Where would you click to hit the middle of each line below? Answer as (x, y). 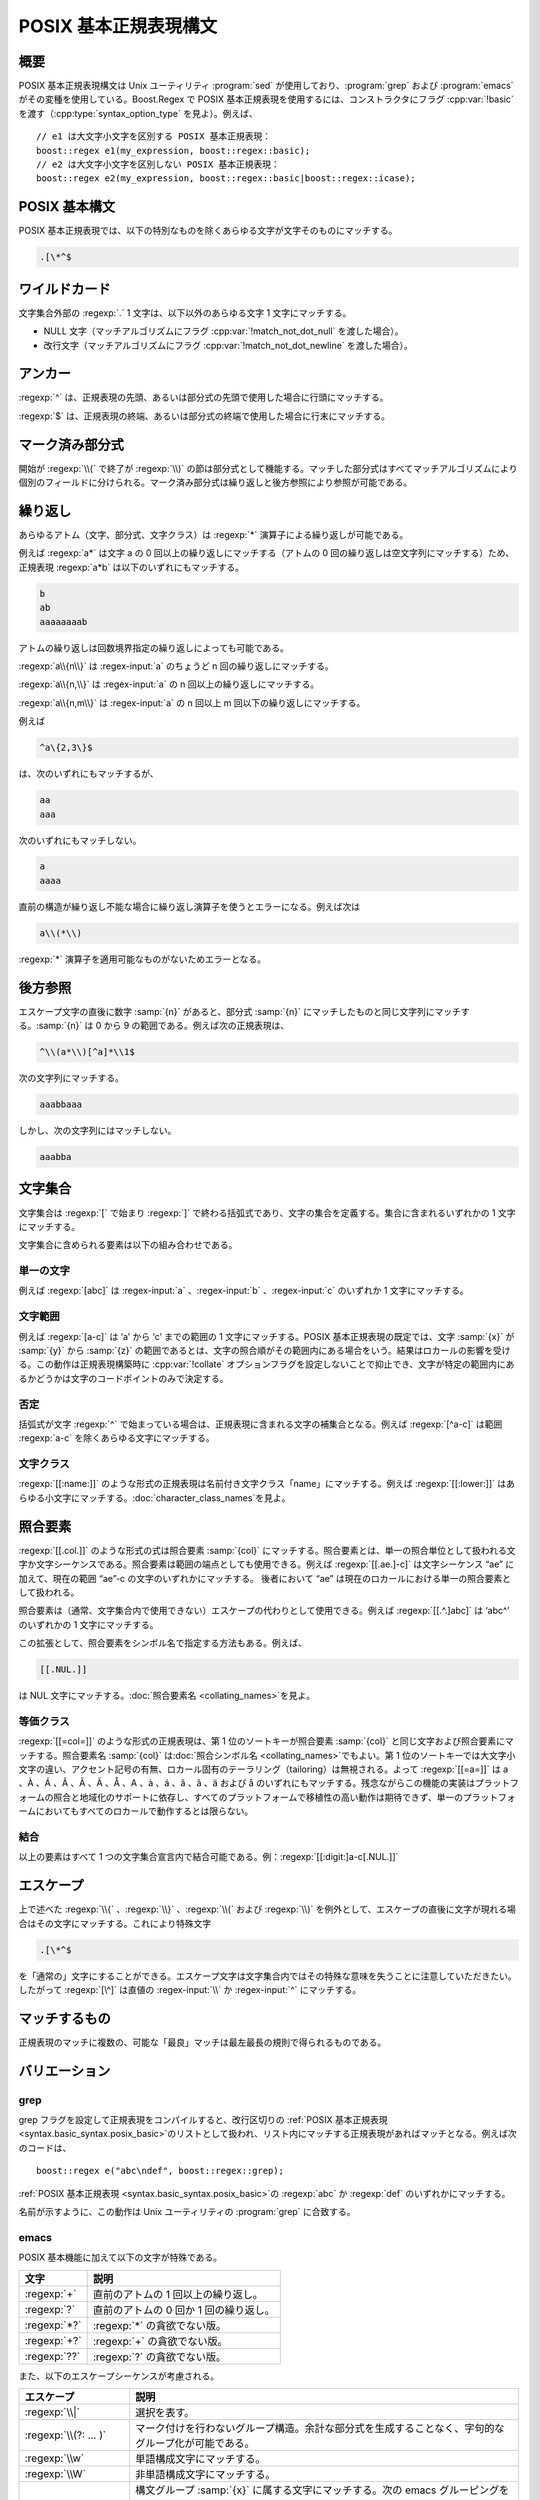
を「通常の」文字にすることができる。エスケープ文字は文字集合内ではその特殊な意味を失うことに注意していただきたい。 (267, 1976)
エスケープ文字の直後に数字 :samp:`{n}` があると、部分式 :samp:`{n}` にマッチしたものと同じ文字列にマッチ (240, 1011)
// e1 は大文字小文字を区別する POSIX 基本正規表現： (154, 136)
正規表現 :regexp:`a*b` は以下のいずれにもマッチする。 (131, 567)
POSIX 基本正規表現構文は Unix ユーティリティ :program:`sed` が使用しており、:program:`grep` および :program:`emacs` (266, 86)
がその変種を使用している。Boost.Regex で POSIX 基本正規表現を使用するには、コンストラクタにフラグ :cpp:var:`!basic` (266, 99)
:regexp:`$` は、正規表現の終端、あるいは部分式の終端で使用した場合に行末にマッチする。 (204, 416)
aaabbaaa (61, 1104)
